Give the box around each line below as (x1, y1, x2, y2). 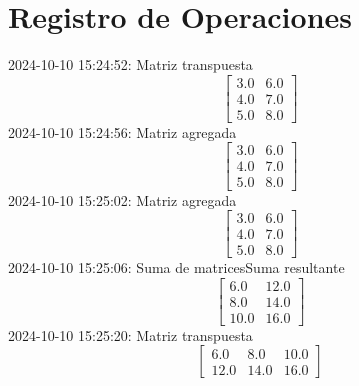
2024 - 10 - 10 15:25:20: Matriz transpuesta (8, 324, 253, 345)
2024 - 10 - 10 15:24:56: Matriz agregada (8, 121, 237, 142)
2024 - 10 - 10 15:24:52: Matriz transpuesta (8, 54, 253, 75)
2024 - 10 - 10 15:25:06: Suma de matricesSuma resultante (8, 257, 345, 278)
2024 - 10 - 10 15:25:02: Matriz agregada (8, 189, 237, 210)
